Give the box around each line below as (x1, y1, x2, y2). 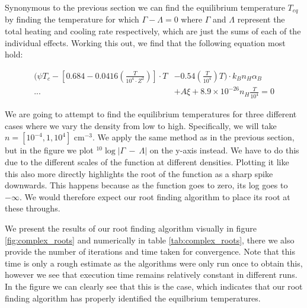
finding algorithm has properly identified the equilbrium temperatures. (5, 291, 261, 304)
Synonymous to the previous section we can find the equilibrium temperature (5, 1, 285, 13)
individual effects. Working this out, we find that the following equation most (5, 36, 286, 49)
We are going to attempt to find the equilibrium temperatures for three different (5, 108, 297, 120)
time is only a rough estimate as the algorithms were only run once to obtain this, (5, 256, 303, 269)
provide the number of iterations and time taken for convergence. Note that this (5, 245, 295, 258)
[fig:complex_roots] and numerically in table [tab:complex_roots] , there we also (5, 233, 295, 246)
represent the (237, 13, 285, 25)
